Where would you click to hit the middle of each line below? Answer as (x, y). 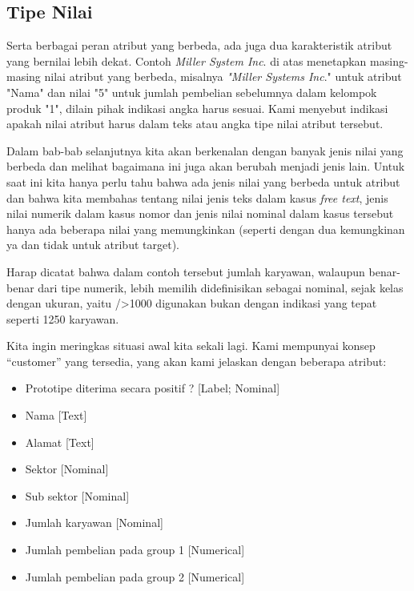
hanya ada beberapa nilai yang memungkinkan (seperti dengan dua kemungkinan (206, 229)
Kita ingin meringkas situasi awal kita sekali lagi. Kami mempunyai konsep (191, 346)
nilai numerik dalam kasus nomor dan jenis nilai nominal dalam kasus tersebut (200, 213)
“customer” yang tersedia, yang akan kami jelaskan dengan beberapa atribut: (197, 361)
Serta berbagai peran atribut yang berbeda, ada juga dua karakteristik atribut (199, 45)
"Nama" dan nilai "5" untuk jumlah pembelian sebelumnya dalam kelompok (192, 92)
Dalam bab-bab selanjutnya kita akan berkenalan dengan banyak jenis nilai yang (205, 150)
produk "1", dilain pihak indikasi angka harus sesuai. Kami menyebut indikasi (197, 108)
